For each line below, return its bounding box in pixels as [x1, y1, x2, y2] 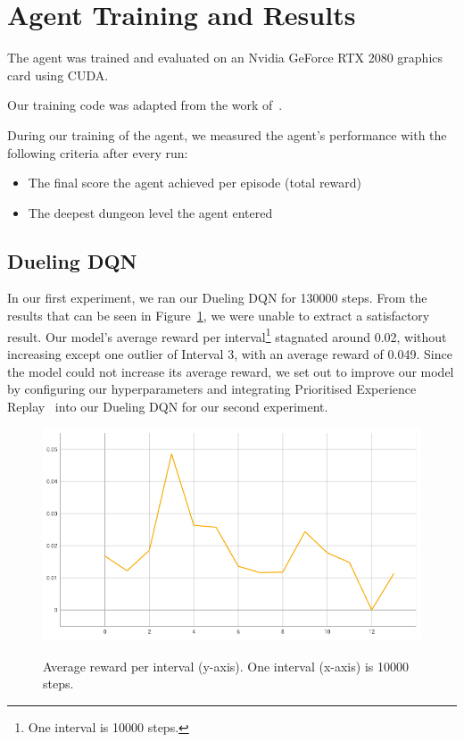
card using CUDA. [7, 65, 109, 84]
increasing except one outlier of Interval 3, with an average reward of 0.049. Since [7, 344, 452, 363]
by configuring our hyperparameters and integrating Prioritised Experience [7, 379, 417, 398]
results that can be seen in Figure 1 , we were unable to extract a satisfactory [7, 306, 430, 325]
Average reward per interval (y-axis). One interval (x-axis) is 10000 [43, 656, 409, 675]
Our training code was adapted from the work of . [7, 96, 283, 114]
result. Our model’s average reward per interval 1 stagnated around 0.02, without [7, 324, 447, 346]
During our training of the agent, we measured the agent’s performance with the [7, 125, 447, 144]
